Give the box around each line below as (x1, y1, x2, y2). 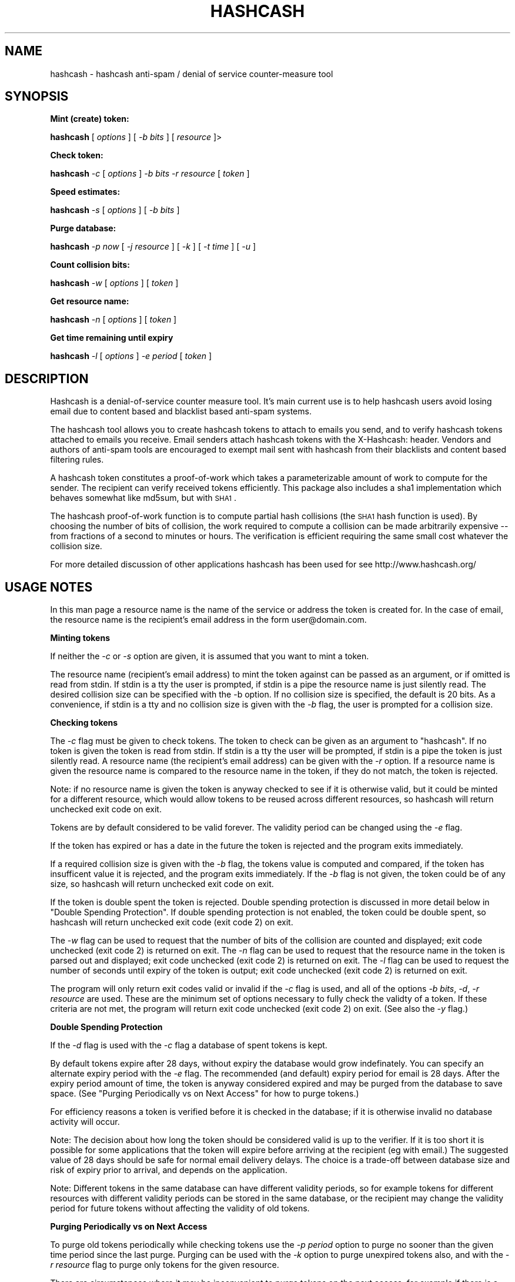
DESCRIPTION (5, 371, 89, 386)
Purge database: (50, 223, 116, 234)
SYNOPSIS (5, 89, 69, 104)
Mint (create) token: (50, 114, 129, 124)
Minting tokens (50, 633, 111, 643)
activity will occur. (50, 1117, 120, 1127)
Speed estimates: (50, 187, 121, 197)
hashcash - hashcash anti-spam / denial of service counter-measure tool (50, 68, 333, 79)
